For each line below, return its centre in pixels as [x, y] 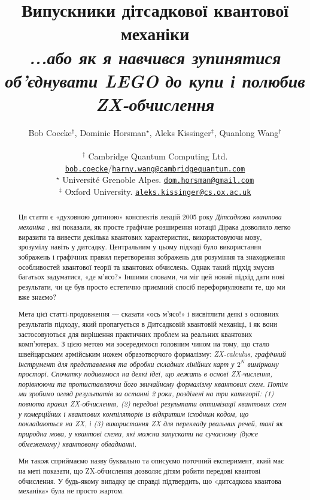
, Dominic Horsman [110, 132]
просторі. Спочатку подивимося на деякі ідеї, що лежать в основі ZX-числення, [145, 374]
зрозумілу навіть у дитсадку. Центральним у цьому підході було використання [140, 247]
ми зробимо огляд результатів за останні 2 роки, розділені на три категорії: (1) [146, 394]
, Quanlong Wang [246, 132]
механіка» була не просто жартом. [71, 491]
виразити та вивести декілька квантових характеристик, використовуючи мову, [140, 237]
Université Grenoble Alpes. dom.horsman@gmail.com [158, 180]
